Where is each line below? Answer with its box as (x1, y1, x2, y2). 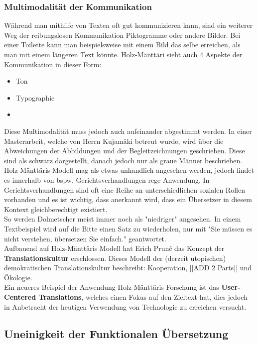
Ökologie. (4, 272, 32, 282)
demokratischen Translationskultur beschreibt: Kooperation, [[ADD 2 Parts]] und (4, 262, 252, 273)
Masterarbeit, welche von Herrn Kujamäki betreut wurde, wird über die (4, 135, 224, 146)
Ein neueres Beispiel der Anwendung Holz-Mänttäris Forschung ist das (4, 282, 219, 292)
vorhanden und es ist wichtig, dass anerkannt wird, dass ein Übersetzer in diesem (4, 194, 252, 205)
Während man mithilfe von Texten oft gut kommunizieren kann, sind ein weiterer (4, 20, 253, 30)
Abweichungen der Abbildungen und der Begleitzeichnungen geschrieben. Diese (4, 145, 245, 156)
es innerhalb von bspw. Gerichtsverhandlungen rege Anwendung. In (4, 174, 210, 185)
